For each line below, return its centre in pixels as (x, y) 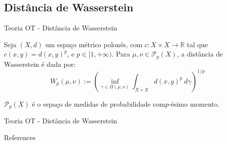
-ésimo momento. (194, 103)
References (20, 137)
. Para (121, 54)
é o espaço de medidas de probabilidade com (99, 103)
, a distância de (200, 54)
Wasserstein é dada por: (40, 64)
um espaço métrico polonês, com (94, 44)
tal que (197, 44)
